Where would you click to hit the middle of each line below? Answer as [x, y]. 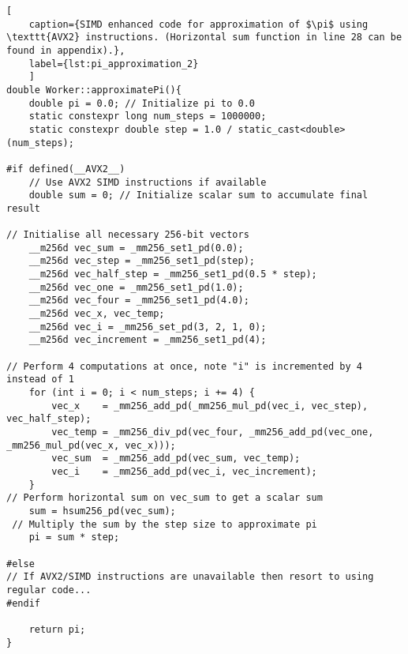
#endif [23, 603]
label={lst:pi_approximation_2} [114, 64]
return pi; [57, 629]
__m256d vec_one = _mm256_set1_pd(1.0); [136, 287]
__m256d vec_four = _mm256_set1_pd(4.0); [139, 301]
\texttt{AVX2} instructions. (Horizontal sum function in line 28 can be [204, 38]
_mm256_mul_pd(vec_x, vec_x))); [91, 445]
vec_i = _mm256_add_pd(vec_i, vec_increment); [184, 471]
